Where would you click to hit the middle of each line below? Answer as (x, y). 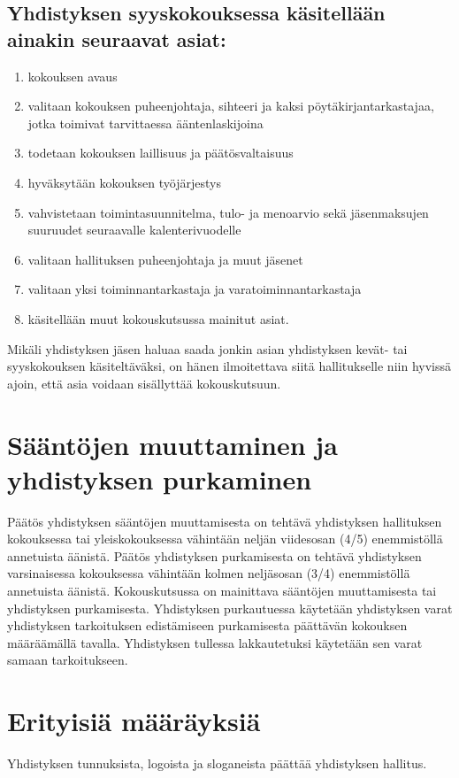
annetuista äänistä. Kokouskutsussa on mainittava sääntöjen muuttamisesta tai (222, 590)
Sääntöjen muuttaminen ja (172, 444)
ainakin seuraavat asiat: (117, 39)
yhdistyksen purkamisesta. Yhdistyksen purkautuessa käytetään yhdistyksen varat (230, 608)
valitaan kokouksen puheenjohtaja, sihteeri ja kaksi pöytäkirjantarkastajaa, (231, 106)
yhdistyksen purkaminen (160, 478)
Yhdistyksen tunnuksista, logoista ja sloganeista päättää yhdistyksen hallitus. (217, 763)
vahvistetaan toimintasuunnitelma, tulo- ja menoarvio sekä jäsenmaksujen (228, 212)
